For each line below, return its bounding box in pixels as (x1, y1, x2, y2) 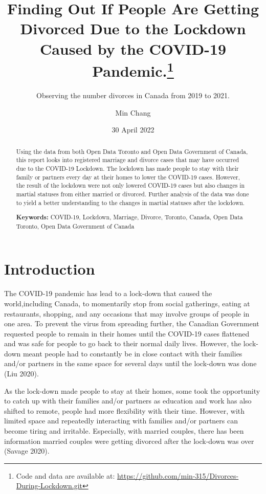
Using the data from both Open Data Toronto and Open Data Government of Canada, (16, 147, 248, 155)
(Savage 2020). (4, 445, 50, 456)
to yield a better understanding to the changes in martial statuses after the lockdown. (16, 198, 245, 207)
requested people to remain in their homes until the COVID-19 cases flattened (4, 328, 250, 339)
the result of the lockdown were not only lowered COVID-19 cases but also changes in (16, 181, 245, 190)
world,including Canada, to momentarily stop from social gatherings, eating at (4, 298, 250, 308)
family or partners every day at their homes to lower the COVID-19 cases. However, (16, 172, 240, 181)
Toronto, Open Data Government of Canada (16, 221, 135, 230)
